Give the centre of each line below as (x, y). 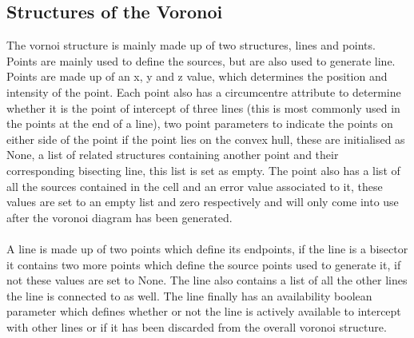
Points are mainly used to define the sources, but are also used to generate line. (201, 60)
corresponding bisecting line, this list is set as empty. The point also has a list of (203, 170)
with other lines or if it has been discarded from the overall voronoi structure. (197, 326)
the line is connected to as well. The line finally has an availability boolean (189, 295)
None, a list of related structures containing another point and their (173, 155)
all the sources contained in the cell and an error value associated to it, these (195, 186)
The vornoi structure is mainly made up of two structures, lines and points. (191, 45)
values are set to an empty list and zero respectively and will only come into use (203, 202)
